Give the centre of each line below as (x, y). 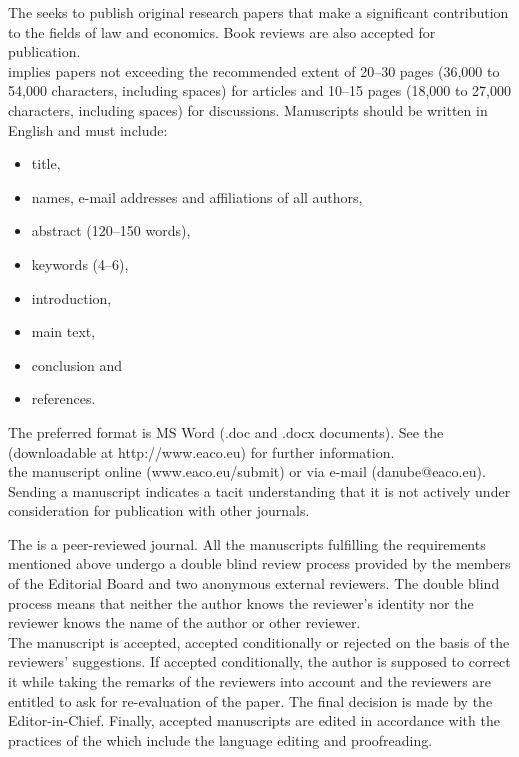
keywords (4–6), (80, 263)
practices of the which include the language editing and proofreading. (220, 739)
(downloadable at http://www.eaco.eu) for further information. (201, 451)
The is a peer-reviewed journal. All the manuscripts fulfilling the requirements (247, 543)
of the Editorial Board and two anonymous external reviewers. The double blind (254, 583)
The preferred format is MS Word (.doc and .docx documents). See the (226, 431)
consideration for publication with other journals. (159, 510)
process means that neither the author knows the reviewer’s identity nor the (241, 602)
